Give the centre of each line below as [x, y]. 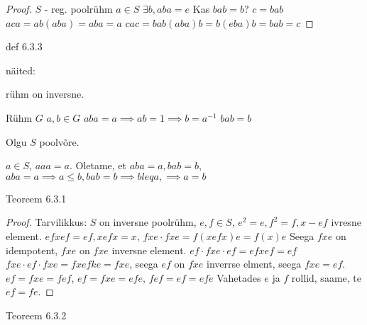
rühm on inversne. [45, 94]
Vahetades [239, 277]
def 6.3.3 [24, 46]
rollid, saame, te [326, 277]
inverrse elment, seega [254, 264]
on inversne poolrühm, [148, 222]
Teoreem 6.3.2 [36, 315]
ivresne [346, 222]
